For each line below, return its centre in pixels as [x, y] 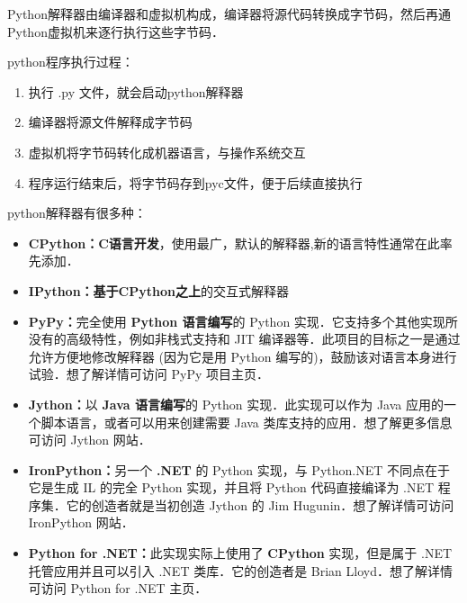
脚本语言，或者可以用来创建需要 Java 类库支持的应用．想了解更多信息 [247, 422]
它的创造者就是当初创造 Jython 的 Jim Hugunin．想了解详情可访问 [260, 504]
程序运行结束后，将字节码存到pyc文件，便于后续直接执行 [195, 182]
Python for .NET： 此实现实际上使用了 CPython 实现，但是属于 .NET [240, 553]
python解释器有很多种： [77, 213]
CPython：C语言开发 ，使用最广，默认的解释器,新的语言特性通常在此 [234, 243]
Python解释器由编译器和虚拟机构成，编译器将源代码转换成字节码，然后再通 [229, 13]
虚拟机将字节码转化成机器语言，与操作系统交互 [167, 152]
